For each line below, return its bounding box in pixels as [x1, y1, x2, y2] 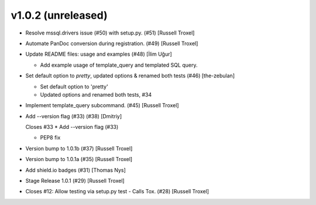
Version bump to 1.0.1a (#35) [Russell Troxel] [25, 156, 133, 163]
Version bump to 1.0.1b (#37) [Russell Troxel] [25, 145, 133, 152]
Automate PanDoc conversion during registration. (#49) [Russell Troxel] [25, 40, 198, 47]
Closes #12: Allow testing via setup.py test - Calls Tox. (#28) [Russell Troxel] [25, 188, 209, 195]
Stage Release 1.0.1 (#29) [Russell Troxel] [25, 177, 125, 184]
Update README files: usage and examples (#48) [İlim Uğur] [25, 50, 172, 58]
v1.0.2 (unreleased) [11, 9, 108, 22]
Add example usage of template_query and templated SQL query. [40, 61, 198, 69]
